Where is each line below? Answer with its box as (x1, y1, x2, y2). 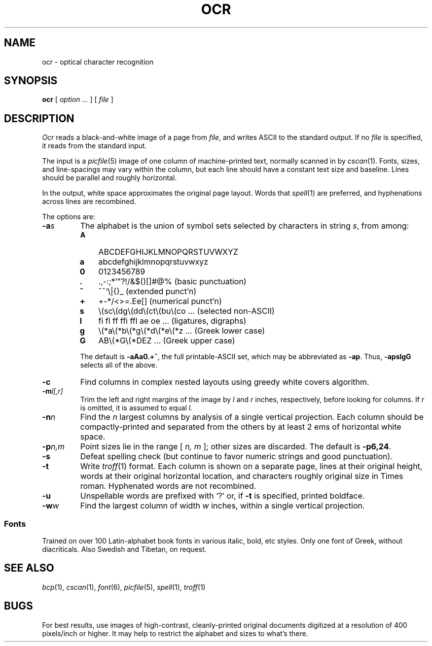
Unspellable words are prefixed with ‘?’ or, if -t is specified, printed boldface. (80, 491, 365, 501)
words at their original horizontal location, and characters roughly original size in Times (80, 471, 403, 481)
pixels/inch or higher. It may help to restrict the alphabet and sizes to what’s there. (42, 629, 308, 638)
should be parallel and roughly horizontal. (42, 173, 177, 182)
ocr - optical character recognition (42, 57, 154, 66)
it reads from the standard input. (42, 141, 147, 150)
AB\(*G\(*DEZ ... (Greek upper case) (98, 336, 235, 346)
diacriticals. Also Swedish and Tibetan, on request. (42, 545, 207, 554)
